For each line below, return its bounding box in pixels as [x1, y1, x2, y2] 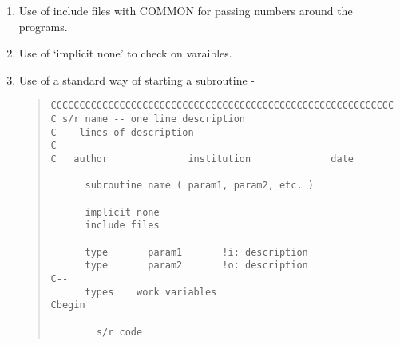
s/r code [96, 326, 143, 338]
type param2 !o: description [85, 260, 308, 272]
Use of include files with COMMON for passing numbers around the [18, 2, 353, 18]
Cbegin [50, 299, 85, 311]
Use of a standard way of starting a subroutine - [18, 71, 255, 88]
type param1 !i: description [85, 246, 308, 258]
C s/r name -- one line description [50, 113, 245, 125]
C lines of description [50, 126, 194, 138]
